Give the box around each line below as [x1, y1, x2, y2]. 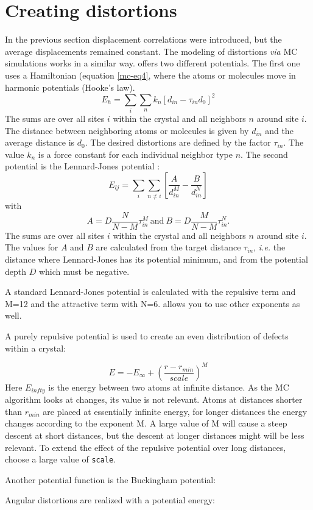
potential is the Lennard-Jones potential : [5, 160, 160, 172]
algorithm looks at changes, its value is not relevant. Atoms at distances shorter [5, 393, 303, 406]
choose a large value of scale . [5, 453, 116, 466]
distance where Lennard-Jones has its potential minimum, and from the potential [5, 253, 308, 266]
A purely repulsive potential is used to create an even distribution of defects [5, 330, 289, 342]
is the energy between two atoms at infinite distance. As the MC [48, 380, 289, 393]
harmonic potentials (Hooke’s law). [5, 80, 135, 93]
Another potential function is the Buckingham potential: [5, 473, 216, 486]
